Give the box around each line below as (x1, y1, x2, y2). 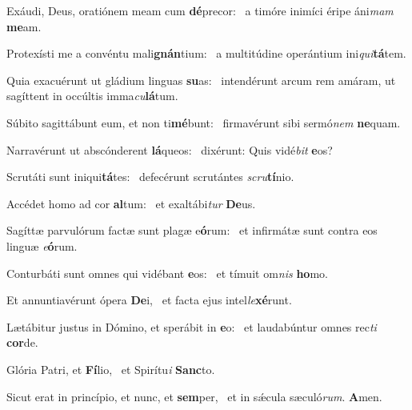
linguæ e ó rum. (6, 237, 78, 254)
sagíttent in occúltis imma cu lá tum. (6, 87, 178, 104)
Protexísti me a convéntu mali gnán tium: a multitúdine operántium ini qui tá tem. (6, 45, 406, 62)
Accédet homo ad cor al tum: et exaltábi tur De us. (6, 195, 256, 211)
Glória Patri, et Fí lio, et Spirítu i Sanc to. (6, 360, 215, 377)
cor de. (6, 334, 38, 351)
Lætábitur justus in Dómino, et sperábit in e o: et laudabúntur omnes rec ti (6, 318, 377, 335)
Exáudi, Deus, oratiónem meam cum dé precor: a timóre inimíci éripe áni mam (6, 2, 394, 18)
